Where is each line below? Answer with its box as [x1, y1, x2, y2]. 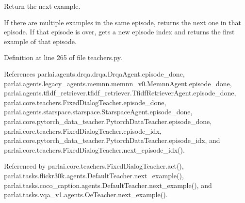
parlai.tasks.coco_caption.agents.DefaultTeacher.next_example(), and [4, 180, 212, 190]
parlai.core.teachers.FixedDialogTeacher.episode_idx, [4, 125, 162, 136]
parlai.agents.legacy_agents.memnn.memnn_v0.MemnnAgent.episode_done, [4, 78, 232, 88]
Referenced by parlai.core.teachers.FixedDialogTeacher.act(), [4, 161, 184, 171]
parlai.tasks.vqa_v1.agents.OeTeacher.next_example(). [4, 189, 168, 200]
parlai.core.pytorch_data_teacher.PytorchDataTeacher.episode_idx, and [4, 135, 220, 145]
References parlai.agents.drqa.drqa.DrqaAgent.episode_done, [4, 68, 185, 78]
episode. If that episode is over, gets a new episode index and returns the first [4, 27, 235, 37]
